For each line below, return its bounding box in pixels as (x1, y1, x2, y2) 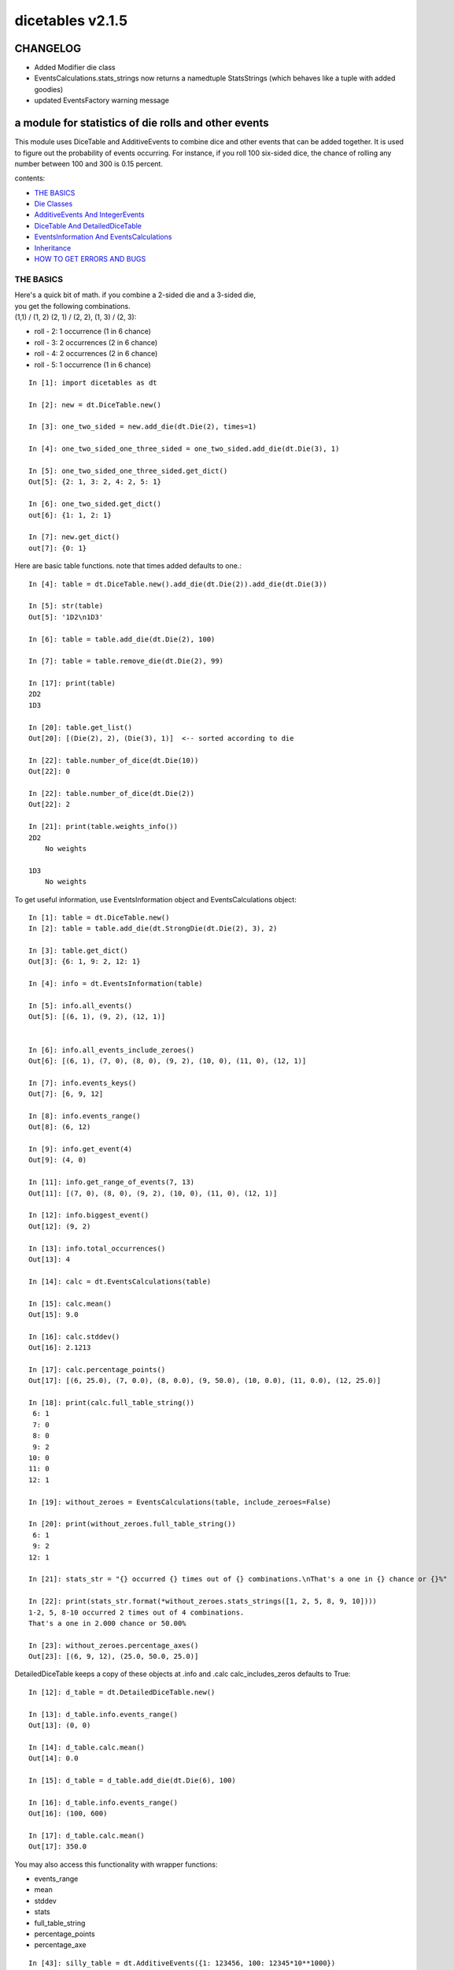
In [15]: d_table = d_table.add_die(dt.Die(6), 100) (28, 1775, 236, 1785)
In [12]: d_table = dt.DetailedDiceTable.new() (28, 1687, 216, 1697)
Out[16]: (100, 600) (28, 1809, 108, 1818)
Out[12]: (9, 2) (28, 1221, 91, 1231)
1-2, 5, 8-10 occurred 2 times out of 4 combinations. (28, 1608, 245, 1617)
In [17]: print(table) (28, 678, 116, 688)
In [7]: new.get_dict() (28, 533, 120, 541)
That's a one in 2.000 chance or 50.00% (28, 1619, 186, 1627)
